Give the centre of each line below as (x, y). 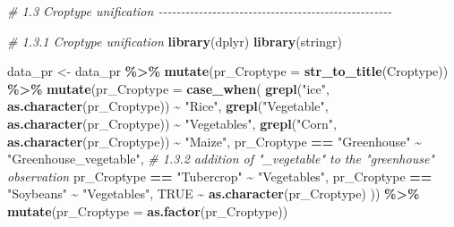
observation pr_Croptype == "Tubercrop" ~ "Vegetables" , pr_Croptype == (220, 176)
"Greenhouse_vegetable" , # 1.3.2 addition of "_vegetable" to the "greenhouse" (221, 159)
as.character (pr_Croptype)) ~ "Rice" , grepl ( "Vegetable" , (168, 106)
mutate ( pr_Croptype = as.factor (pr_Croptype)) (148, 210)
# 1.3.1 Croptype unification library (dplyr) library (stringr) (175, 41)
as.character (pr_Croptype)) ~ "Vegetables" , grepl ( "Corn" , (172, 123)
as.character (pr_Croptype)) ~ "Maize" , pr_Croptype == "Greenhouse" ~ (214, 141)
